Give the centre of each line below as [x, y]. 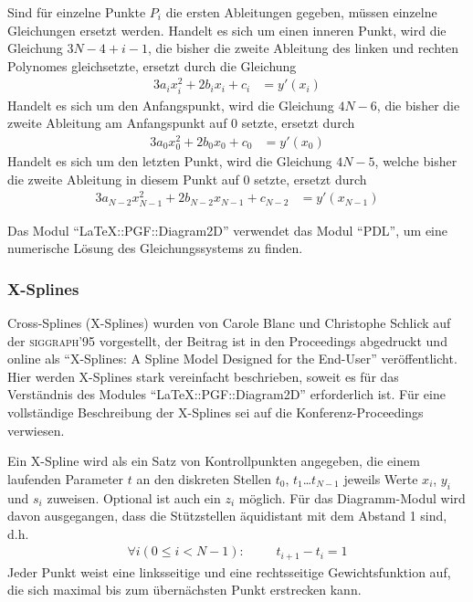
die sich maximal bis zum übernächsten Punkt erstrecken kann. [184, 590]
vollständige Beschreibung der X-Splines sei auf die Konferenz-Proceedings [215, 412]
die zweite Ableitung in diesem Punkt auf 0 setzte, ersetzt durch [187, 179]
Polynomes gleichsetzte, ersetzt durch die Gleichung [152, 65]
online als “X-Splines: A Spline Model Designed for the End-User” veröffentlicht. [232, 359]
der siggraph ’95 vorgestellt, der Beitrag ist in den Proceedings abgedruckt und [227, 340]
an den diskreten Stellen [204, 478]
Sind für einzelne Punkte [77, 12]
